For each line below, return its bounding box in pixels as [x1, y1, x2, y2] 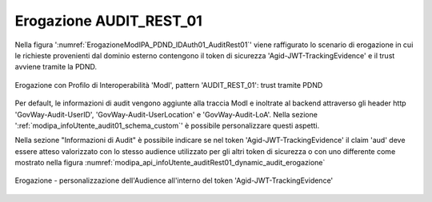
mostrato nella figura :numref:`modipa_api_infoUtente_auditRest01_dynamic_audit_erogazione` [14, 158, 326, 168]
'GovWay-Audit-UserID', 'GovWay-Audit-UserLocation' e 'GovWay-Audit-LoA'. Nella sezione [14, 109, 318, 119]
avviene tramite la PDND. [14, 62, 98, 72]
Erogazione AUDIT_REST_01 [14, 12, 203, 30]
